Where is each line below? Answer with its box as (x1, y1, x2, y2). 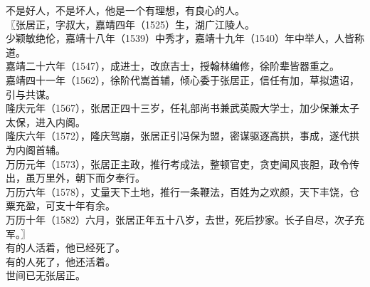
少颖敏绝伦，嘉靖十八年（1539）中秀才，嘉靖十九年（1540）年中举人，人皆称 (6, 31, 364, 46)
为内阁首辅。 (6, 142, 65, 157)
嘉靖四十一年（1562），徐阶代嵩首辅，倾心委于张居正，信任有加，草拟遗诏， (6, 72, 359, 87)
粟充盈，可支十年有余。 (6, 198, 115, 213)
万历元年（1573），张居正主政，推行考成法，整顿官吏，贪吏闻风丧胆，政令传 (6, 156, 359, 171)
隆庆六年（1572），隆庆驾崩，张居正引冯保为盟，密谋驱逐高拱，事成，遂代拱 (6, 128, 359, 143)
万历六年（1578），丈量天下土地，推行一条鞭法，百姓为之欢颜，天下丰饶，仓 (6, 184, 359, 199)
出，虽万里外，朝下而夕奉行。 (6, 170, 145, 185)
